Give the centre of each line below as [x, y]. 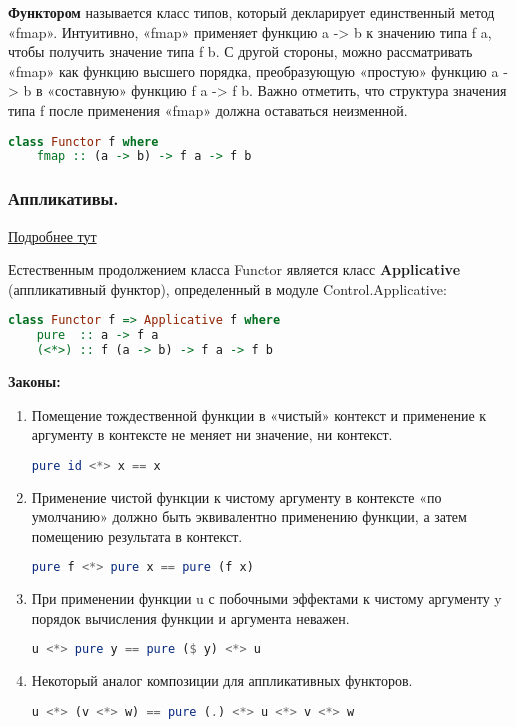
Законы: [34, 380]
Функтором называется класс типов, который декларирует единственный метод [251, 12]
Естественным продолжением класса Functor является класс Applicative [234, 269]
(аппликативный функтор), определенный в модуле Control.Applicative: [227, 288]
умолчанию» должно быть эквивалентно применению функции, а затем [249, 516]
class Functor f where [83, 141]
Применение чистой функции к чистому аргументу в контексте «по [236, 496]
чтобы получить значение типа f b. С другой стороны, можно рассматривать [240, 51]
